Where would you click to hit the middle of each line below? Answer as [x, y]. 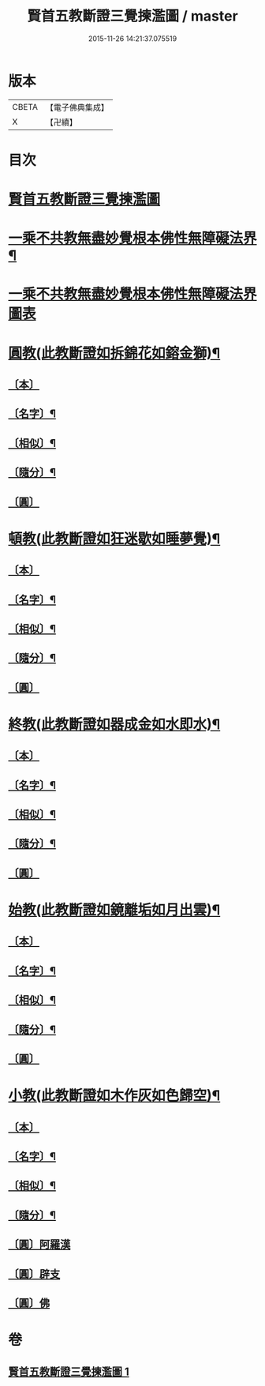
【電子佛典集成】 [77, 107]
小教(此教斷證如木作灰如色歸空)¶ [114, 1096]
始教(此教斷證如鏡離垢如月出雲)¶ [114, 910]
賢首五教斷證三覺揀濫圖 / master [132, 16]
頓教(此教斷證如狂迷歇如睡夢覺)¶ [114, 539]
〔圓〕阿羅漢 [39, 1245]
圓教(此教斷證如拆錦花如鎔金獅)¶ [114, 353]
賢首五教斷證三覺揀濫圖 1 [69, 1371]
